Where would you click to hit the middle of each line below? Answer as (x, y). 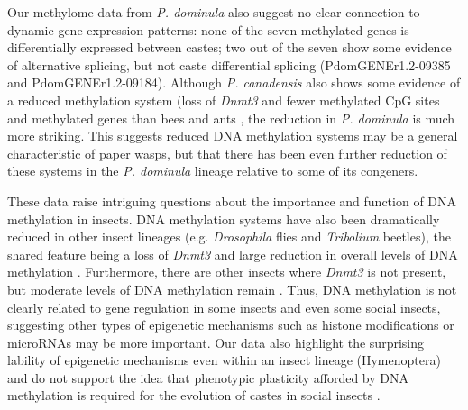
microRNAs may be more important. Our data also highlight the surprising (216, 342)
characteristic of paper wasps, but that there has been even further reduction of (227, 153)
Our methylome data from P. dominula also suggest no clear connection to (214, 12)
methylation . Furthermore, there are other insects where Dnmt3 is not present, (227, 272)
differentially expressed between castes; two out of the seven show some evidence (229, 47)
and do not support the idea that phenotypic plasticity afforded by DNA (208, 377)
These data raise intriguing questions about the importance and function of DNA (232, 200)
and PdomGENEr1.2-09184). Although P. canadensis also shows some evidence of (234, 82)
